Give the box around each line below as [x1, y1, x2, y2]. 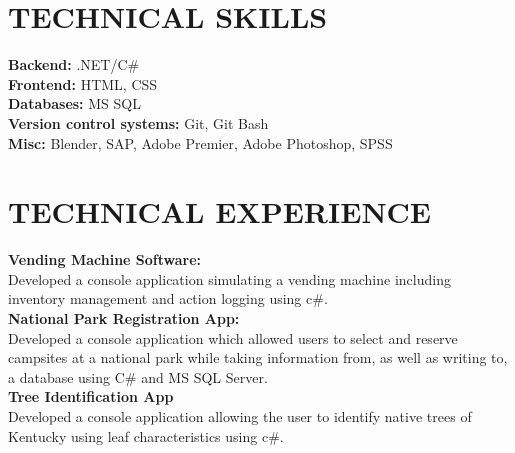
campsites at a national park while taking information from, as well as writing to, [8, 347, 508, 368]
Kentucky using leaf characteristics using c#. [8, 425, 284, 446]
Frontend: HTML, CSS [8, 73, 158, 94]
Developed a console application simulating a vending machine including [8, 268, 451, 289]
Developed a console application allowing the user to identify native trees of [8, 405, 472, 426]
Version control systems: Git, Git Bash [8, 112, 269, 133]
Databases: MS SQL [8, 93, 141, 114]
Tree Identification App [8, 386, 174, 407]
